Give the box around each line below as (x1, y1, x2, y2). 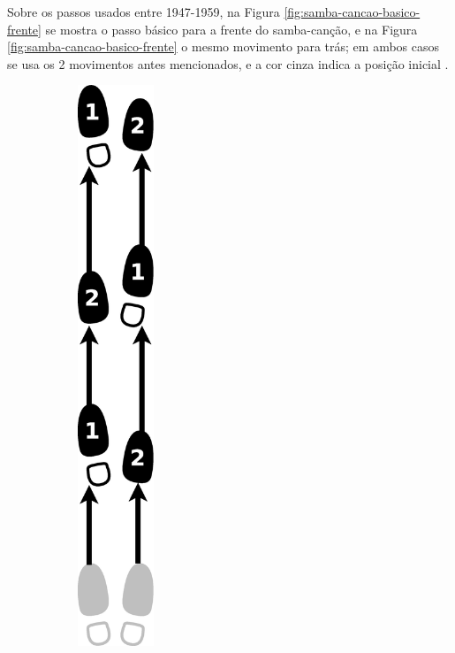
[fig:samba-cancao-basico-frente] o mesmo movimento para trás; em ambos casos (7, 37, 440, 56)
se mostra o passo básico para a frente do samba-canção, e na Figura (45, 19, 418, 38)
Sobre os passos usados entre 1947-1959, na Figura (7, 3, 280, 20)
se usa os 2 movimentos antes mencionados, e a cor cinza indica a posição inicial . (7, 54, 449, 73)
